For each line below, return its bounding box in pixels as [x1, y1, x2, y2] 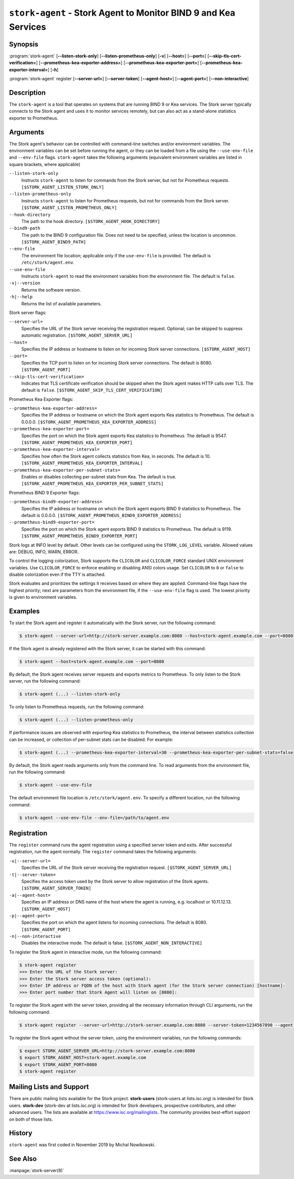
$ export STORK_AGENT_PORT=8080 [19, 1061, 98, 1067]
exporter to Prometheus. [9, 115, 59, 121]
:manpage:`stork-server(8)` [9, 1168, 64, 1174]
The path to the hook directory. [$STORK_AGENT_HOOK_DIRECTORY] [21, 218, 160, 224]
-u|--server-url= [9, 858, 51, 863]
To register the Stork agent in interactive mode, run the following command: [9, 949, 162, 955]
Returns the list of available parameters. [21, 300, 102, 306]
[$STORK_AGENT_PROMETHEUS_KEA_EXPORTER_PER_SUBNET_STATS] [21, 481, 164, 487]
